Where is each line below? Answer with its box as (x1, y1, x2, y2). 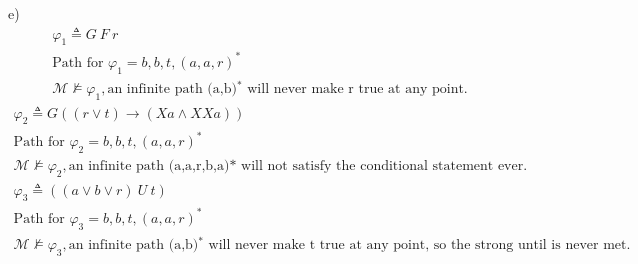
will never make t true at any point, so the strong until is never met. (208, 237, 631, 252)
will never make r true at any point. (247, 81, 468, 96)
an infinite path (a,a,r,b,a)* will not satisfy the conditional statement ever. (68, 158, 528, 173)
